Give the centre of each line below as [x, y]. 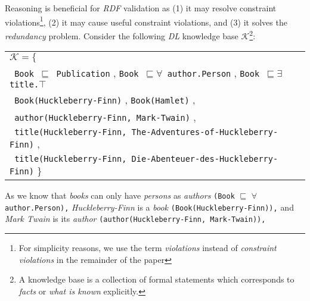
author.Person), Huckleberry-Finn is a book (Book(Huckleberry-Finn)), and [149, 207]
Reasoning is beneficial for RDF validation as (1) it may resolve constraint [141, 8]
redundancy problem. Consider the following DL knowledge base [122, 35]
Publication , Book [97, 73]
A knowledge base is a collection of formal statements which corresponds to [156, 279]
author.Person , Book [213, 73]
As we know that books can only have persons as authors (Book [120, 195]
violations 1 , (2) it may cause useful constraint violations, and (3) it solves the [146, 21]
